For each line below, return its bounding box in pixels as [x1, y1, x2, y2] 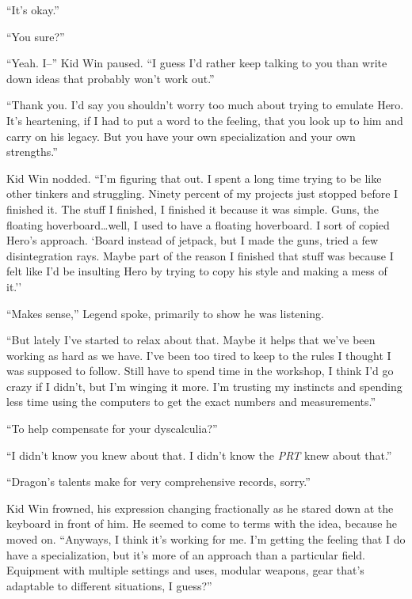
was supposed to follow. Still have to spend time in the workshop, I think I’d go [6, 362, 394, 379]
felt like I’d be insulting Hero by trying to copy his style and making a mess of [6, 263, 387, 279]
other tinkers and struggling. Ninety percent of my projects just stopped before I [6, 185, 399, 202]
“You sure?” [6, 28, 65, 44]
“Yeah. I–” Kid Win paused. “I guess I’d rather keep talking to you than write [6, 55, 387, 71]
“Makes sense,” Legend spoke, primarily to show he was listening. [6, 305, 324, 321]
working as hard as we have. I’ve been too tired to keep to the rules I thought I [6, 347, 391, 363]
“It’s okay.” [6, 2, 59, 17]
